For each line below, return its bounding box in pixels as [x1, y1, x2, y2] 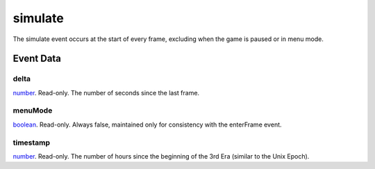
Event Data [12, 53, 62, 65]
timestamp [12, 138, 51, 147]
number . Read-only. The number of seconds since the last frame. [12, 88, 200, 97]
